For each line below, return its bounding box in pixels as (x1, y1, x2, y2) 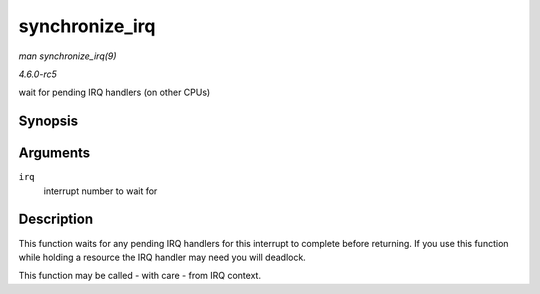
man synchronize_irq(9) (18, 50, 117, 62)
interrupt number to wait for (43, 185, 158, 197)
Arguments (18, 145, 91, 162)
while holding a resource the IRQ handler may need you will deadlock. (18, 251, 307, 263)
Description (18, 211, 94, 228)
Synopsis (18, 113, 79, 130)
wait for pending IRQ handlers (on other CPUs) (18, 86, 211, 99)
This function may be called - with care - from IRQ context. (18, 270, 262, 282)
